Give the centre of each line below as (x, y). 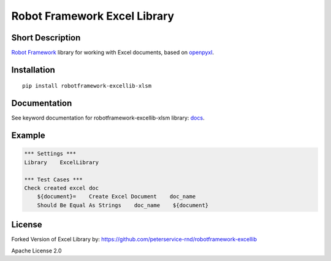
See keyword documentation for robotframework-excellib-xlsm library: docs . (108, 118)
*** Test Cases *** (53, 180)
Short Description (46, 38)
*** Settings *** (50, 154)
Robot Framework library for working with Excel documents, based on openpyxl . (113, 53)
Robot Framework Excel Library (93, 16)
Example (28, 136)
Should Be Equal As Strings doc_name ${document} (123, 205)
